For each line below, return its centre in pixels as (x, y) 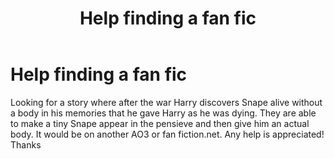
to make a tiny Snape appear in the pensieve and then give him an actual (160, 123)
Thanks (26, 144)
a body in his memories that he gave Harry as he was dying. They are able (163, 113)
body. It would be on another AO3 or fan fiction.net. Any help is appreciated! (167, 134)
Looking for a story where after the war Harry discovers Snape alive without (166, 102)
